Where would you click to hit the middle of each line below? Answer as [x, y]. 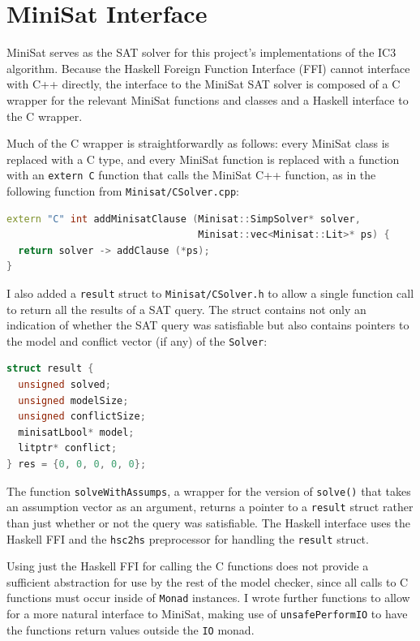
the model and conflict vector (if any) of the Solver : [137, 340]
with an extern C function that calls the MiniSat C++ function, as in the [191, 175]
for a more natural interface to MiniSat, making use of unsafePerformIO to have [207, 614]
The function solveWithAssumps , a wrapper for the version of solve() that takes [209, 490]
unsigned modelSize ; [73, 400]
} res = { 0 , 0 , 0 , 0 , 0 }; [77, 465]
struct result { [50, 369]
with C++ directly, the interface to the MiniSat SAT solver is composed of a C [204, 84]
